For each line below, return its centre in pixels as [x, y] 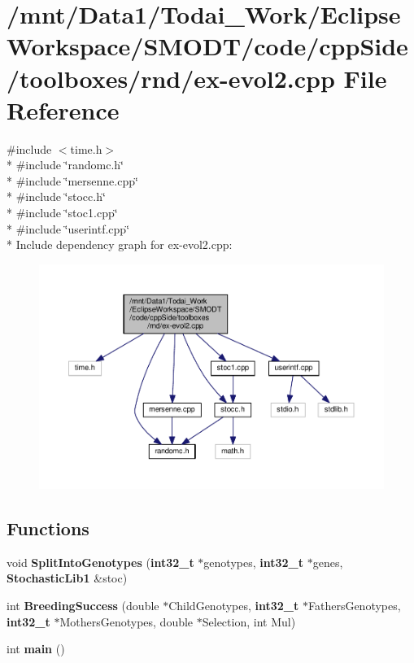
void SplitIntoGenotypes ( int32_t [100, 562]
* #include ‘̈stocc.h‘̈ [56, 196]
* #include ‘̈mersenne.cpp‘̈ [72, 180]
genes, [328, 562]
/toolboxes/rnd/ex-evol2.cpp [171, 78]
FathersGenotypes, [354, 606]
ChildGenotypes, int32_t [234, 606]
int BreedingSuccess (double [83, 606]
